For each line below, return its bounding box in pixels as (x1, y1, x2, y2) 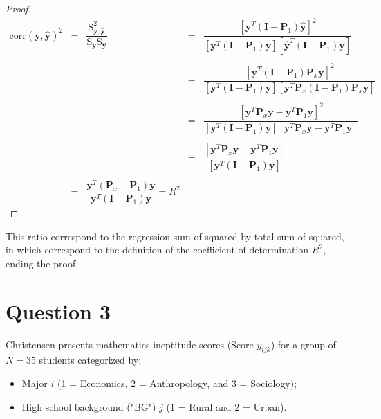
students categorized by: (39, 353, 142, 367)
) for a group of (270, 337, 336, 351)
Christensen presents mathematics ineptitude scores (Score (6, 337, 254, 351)
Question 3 (6, 296, 111, 325)
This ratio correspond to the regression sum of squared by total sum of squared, (6, 229, 344, 243)
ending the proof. (6, 256, 79, 270)
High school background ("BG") (21, 399, 156, 413)
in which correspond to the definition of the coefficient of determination (6, 242, 309, 257)
